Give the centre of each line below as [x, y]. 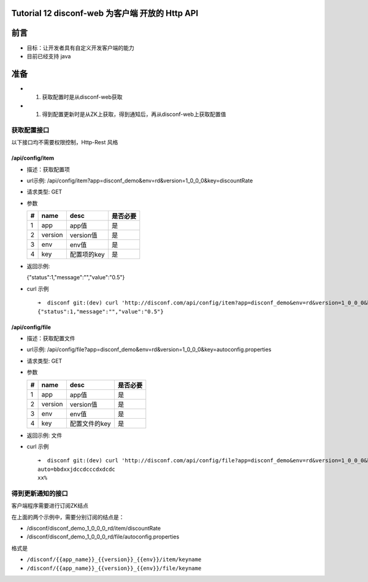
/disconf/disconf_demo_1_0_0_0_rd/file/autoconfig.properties [103, 537]
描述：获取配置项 [48, 169]
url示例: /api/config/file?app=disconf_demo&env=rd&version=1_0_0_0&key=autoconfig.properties [149, 349]
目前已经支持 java [49, 56]
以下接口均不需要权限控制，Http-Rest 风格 [65, 142]
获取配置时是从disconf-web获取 [82, 97]
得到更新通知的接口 [40, 493]
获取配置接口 [30, 130]
